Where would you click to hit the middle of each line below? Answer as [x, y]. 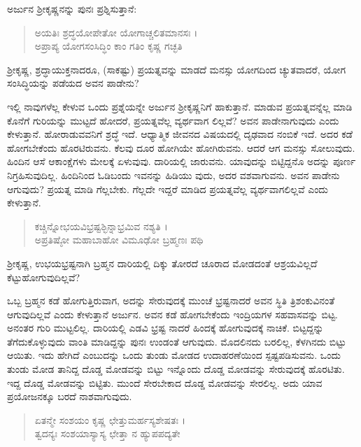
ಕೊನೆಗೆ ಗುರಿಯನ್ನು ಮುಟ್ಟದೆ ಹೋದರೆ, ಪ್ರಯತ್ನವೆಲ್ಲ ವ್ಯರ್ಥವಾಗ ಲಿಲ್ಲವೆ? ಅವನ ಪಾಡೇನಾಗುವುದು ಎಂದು [173, 120]
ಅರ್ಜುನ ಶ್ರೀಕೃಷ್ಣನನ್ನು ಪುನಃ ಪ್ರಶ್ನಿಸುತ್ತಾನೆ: [72, 8]
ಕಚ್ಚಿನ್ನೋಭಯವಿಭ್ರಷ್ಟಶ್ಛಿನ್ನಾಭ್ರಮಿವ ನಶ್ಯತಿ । [101, 226]
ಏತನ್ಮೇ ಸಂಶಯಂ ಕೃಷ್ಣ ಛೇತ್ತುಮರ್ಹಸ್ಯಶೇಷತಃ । [110, 419]
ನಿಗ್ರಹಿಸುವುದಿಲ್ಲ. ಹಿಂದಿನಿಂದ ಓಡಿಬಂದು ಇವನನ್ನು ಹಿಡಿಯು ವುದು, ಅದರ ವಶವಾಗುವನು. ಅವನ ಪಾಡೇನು [174, 175]
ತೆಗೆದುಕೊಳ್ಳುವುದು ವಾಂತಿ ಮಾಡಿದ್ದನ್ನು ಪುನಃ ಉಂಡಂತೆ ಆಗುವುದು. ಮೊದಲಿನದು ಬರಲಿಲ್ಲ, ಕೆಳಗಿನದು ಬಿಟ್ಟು [177, 341]
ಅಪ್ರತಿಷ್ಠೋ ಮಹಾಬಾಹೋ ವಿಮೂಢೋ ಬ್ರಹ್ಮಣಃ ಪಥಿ [119, 240]
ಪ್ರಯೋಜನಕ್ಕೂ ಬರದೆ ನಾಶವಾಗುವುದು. [70, 396]
